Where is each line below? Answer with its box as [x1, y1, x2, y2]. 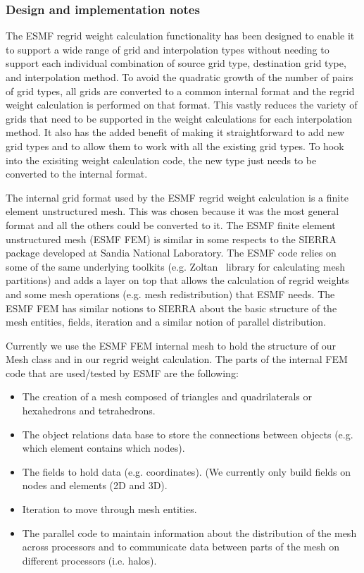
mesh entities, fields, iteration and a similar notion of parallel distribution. [6, 314, 326, 329]
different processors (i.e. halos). [22, 553, 157, 567]
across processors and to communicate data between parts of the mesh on [22, 539, 339, 554]
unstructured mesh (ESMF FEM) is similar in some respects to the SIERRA [6, 231, 337, 246]
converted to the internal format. [6, 166, 148, 181]
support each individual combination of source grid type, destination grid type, [6, 56, 346, 70]
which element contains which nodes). [22, 440, 185, 455]
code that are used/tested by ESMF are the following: [6, 365, 239, 380]
